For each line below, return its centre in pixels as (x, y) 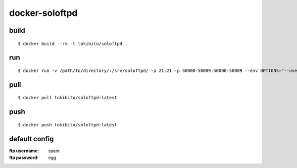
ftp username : (24, 151)
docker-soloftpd (43, 13)
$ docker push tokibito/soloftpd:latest (68, 125)
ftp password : (24, 158)
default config (31, 139)
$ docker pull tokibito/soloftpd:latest (68, 98)
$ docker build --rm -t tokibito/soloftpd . (73, 44)
